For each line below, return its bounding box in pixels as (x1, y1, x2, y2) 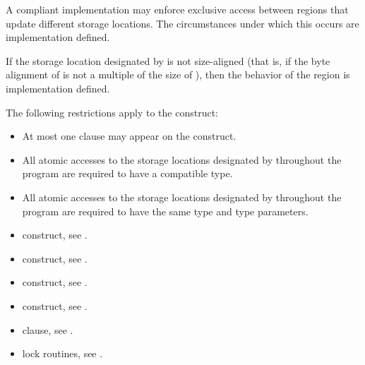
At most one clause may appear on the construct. (22, 128, 237, 143)
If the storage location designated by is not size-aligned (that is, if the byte (6, 53, 330, 68)
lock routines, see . (22, 346, 103, 361)
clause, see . (22, 322, 73, 337)
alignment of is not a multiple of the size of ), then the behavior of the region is (6, 67, 350, 82)
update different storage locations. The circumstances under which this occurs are (6, 16, 359, 30)
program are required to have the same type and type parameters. (22, 203, 309, 218)
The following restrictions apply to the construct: (6, 104, 218, 119)
